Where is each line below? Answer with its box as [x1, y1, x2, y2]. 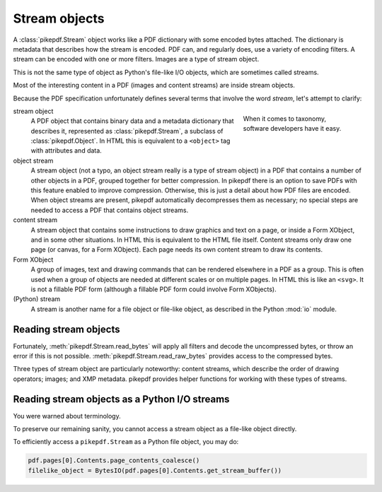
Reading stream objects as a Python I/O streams [13, 393, 230, 405]
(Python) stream [13, 295, 61, 303]
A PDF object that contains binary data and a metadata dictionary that [30, 117, 234, 125]
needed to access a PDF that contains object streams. [30, 206, 189, 214]
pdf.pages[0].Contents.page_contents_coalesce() [28, 457, 200, 464]
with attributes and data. [30, 146, 102, 155]
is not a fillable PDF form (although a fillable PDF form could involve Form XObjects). [30, 285, 277, 293]
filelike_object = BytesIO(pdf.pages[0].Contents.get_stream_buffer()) [28, 467, 282, 474]
